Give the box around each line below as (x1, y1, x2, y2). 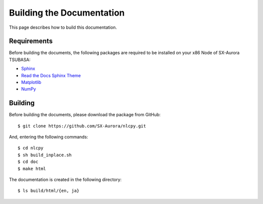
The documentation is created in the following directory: (9, 177, 122, 183)
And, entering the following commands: (9, 134, 88, 140)
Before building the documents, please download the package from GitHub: (9, 112, 161, 118)
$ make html (18, 166, 46, 171)
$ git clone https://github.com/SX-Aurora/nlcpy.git (18, 123, 146, 129)
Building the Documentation (9, 7, 125, 18)
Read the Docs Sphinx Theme (21, 72, 81, 78)
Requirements (9, 37, 53, 45)
